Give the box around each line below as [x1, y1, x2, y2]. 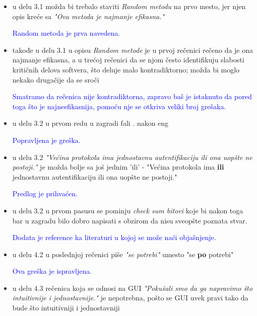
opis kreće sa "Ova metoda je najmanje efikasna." [12, 11, 165, 21]
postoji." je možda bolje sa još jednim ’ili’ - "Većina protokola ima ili [12, 162, 224, 172]
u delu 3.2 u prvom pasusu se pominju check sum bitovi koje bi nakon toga [12, 205, 243, 215]
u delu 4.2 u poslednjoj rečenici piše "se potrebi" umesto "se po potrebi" [12, 249, 234, 259]
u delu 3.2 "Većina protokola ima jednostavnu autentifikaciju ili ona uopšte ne [12, 151, 252, 162]
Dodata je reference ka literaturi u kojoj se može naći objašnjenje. [12, 232, 216, 243]
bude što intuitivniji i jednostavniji [12, 302, 120, 313]
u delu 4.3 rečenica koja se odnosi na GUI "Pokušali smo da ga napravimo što [12, 282, 252, 293]
